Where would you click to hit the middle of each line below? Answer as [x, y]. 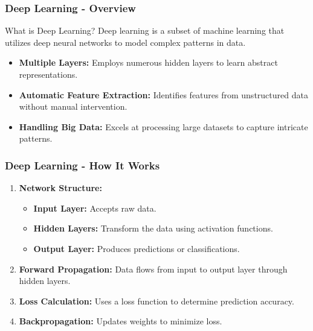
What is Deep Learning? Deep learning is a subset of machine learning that [145, 30]
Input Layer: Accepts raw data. [95, 208]
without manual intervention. [73, 106]
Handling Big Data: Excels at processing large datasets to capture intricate [163, 126]
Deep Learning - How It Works [82, 165]
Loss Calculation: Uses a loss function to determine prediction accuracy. [156, 301]
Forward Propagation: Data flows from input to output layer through [153, 269]
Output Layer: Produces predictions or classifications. [137, 248]
